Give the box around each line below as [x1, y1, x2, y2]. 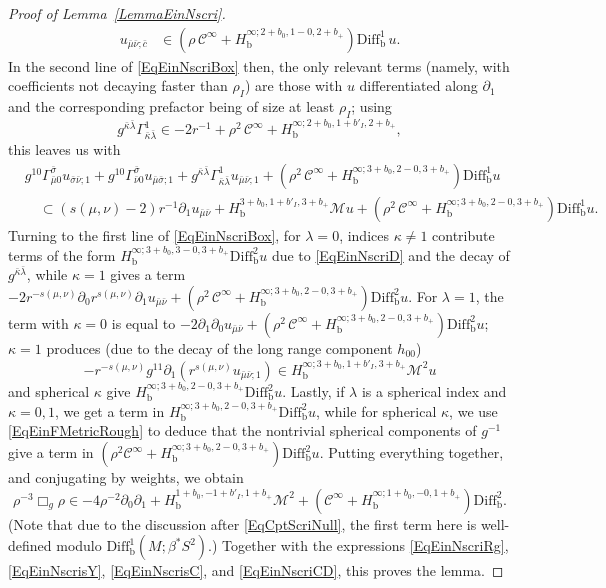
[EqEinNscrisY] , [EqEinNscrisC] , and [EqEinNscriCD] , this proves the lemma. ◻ [8, 560, 504, 581]
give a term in [8, 442, 94, 463]
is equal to [111, 312, 176, 333]
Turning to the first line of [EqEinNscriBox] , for [8, 224, 301, 245]
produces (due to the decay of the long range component [46, 337, 393, 358]
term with [8, 312, 69, 333]
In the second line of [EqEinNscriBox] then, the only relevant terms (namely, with [8, 55, 510, 76]
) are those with [244, 75, 343, 96]
